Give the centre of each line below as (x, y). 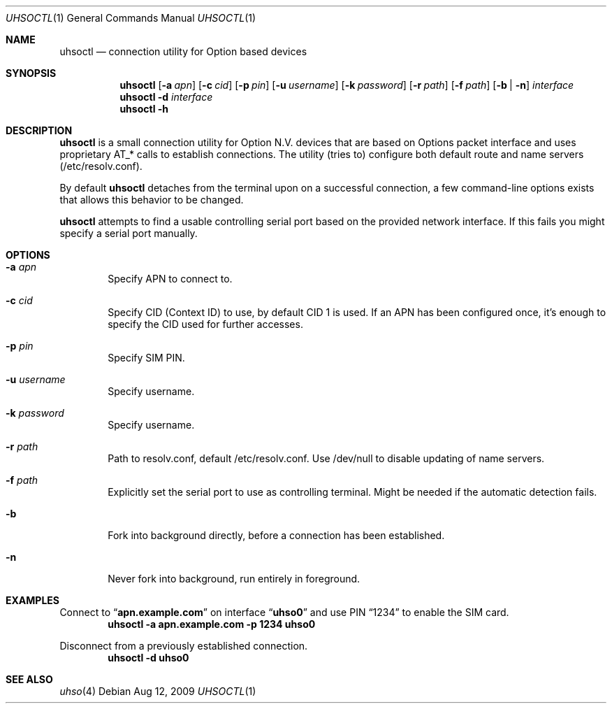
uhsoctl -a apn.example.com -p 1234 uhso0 (212, 624)
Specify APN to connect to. (170, 279)
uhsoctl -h (144, 109)
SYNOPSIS (31, 73)
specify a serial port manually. (129, 233)
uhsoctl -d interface (166, 97)
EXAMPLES (32, 600)
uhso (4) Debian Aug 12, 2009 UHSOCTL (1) (158, 691)
